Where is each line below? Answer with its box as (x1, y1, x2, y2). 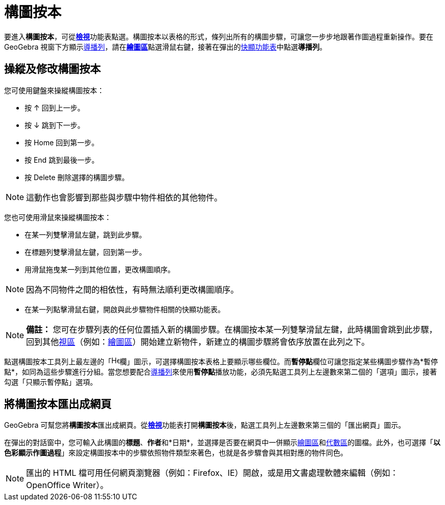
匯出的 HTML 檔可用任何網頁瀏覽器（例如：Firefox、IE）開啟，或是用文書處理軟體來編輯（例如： (26, 468, 399, 478)
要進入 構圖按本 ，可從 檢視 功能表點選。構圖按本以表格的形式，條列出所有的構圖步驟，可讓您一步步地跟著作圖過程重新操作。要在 (4, 32, 433, 41)
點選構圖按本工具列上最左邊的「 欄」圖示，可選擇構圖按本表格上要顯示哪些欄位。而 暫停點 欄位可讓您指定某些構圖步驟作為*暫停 (4, 357, 438, 366)
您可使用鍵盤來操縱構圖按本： (4, 85, 104, 95)
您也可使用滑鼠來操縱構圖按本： (4, 212, 111, 222)
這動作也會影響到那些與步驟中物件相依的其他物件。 (26, 192, 223, 203)
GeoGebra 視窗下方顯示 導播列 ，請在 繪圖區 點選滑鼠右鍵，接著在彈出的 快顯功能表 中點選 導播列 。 (4, 42, 327, 51)
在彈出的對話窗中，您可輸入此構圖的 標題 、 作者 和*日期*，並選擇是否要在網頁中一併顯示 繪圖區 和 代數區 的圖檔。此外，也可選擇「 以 (4, 438, 441, 447)
